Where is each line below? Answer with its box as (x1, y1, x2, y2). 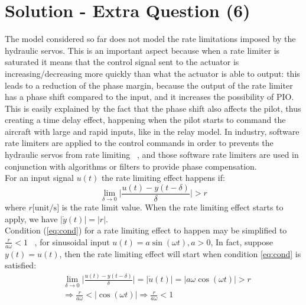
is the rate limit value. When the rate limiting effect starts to (61, 200, 284, 213)
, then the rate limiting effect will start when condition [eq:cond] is (59, 247, 301, 259)
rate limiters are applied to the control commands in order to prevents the (5, 137, 274, 149)
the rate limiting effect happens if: (101, 171, 225, 184)
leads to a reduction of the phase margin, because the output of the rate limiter (5, 79, 293, 91)
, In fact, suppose (210, 235, 273, 248)
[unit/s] (32, 203, 60, 212)
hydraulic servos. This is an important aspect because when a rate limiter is (5, 44, 280, 56)
